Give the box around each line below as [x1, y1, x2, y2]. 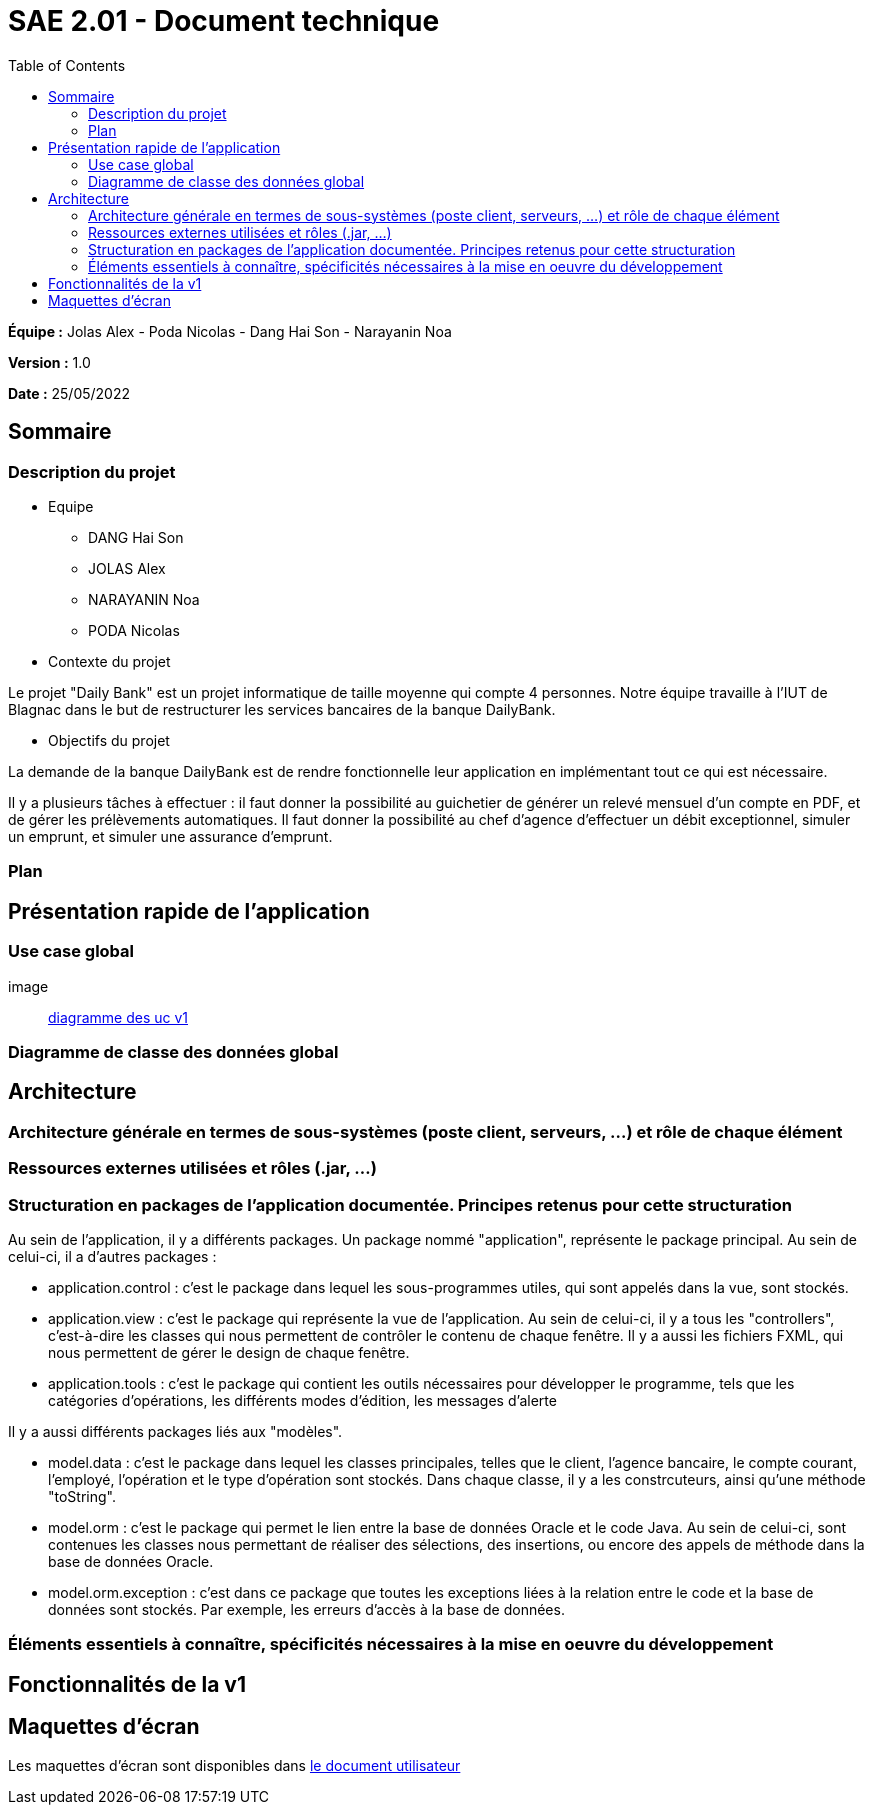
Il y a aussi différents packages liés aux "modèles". [8, 1422, 343, 1440]
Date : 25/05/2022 [8, 384, 131, 402]
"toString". [48, 1487, 116, 1505]
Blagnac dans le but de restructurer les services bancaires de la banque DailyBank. [8, 700, 556, 718]
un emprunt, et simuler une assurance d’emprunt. [8, 827, 333, 845]
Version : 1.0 [8, 353, 91, 371]
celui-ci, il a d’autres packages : [8, 1247, 217, 1265]
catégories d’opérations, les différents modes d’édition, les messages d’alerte [48, 1391, 557, 1409]
